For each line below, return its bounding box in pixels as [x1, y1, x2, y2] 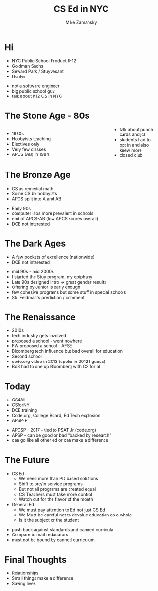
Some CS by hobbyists [11, 191, 57, 196]
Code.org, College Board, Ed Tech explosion [11, 413, 101, 419]
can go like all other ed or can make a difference [11, 438, 109, 443]
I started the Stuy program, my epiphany [11, 274, 93, 280]
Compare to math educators [11, 532, 69, 538]
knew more [119, 147, 142, 153]
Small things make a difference [11, 575, 74, 581]
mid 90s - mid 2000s [11, 268, 54, 274]
